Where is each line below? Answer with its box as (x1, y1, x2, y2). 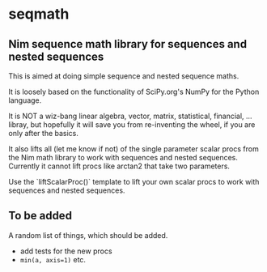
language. (8, 96, 42, 105)
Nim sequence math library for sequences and (8, 37, 248, 51)
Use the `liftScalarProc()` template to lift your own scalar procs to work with (8, 177, 260, 186)
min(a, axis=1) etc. (19, 254, 87, 264)
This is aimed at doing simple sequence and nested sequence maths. (8, 71, 239, 81)
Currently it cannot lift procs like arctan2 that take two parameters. (8, 161, 231, 171)
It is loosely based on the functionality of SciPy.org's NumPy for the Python (8, 87, 260, 96)
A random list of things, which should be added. (8, 230, 168, 240)
